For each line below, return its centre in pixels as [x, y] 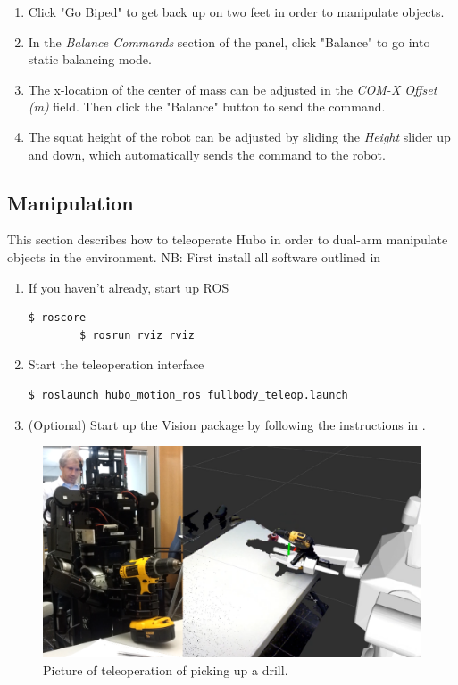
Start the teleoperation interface [116, 364]
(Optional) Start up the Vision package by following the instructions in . [227, 424]
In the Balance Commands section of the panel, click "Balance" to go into [229, 41]
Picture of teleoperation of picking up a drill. [166, 669]
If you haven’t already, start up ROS [129, 287]
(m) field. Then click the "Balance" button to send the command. [207, 107]
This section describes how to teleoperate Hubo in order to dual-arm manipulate [228, 239]
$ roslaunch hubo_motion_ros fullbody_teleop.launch [188, 395]
